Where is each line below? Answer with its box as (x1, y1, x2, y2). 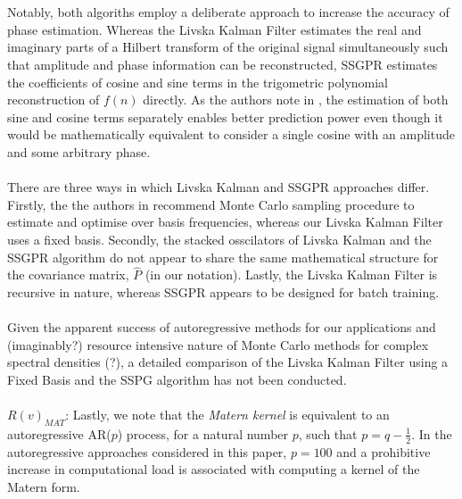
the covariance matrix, (7, 265, 129, 284)
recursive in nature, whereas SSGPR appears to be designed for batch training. (7, 282, 440, 301)
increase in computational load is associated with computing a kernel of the (7, 460, 420, 478)
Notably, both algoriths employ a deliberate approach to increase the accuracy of (7, 3, 450, 21)
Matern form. (7, 477, 80, 495)
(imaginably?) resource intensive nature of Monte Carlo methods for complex (7, 335, 429, 353)
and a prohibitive (336, 442, 431, 461)
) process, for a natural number (117, 424, 289, 443)
